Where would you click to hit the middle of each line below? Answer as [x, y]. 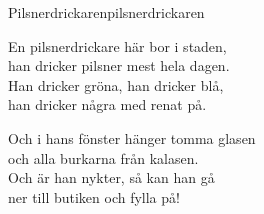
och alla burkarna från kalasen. [103, 157]
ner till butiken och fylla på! [94, 196]
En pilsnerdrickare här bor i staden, [117, 45]
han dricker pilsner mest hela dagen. [119, 65]
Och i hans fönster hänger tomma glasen [132, 137]
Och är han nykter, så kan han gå [111, 177]
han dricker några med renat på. [107, 104]
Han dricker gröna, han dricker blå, [116, 84]
